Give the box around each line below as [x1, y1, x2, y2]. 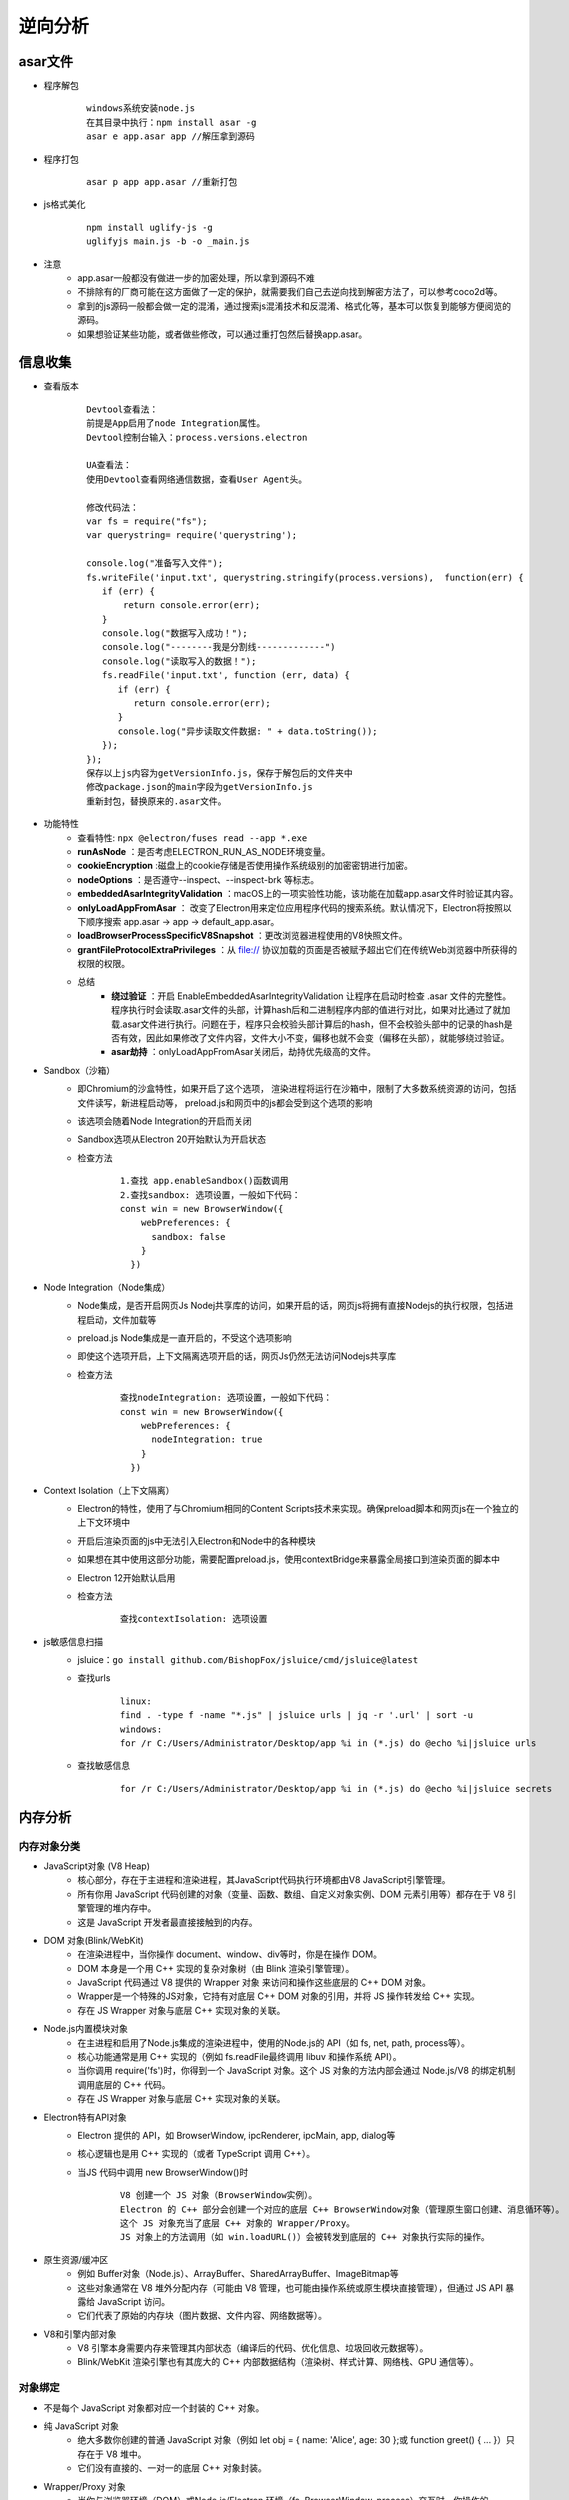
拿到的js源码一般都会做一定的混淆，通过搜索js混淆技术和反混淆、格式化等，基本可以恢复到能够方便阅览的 [77, 300, 512, 312]
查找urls [77, 1672, 111, 1684]
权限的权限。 [77, 958, 130, 970]
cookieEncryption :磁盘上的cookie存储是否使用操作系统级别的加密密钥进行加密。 [77, 860, 414, 872]
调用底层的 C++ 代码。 [77, 2078, 171, 2090]
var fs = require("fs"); [86, 515, 208, 527]
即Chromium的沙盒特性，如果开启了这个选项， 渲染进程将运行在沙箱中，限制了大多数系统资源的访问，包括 [77, 1083, 517, 1095]
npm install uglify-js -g [86, 221, 214, 233]
